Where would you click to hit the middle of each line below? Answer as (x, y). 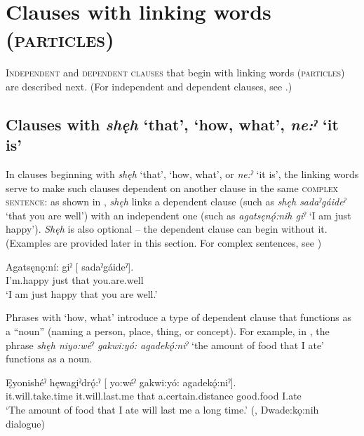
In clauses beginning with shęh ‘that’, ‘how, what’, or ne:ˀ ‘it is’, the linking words (182, 174)
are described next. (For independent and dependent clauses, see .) (149, 86)
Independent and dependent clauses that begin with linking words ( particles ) (175, 73)
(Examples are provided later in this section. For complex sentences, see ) (164, 243)
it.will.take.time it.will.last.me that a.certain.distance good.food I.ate (154, 396)
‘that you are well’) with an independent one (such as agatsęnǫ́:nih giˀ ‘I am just (178, 215)
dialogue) (26, 423)
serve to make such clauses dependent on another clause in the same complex (172, 188)
